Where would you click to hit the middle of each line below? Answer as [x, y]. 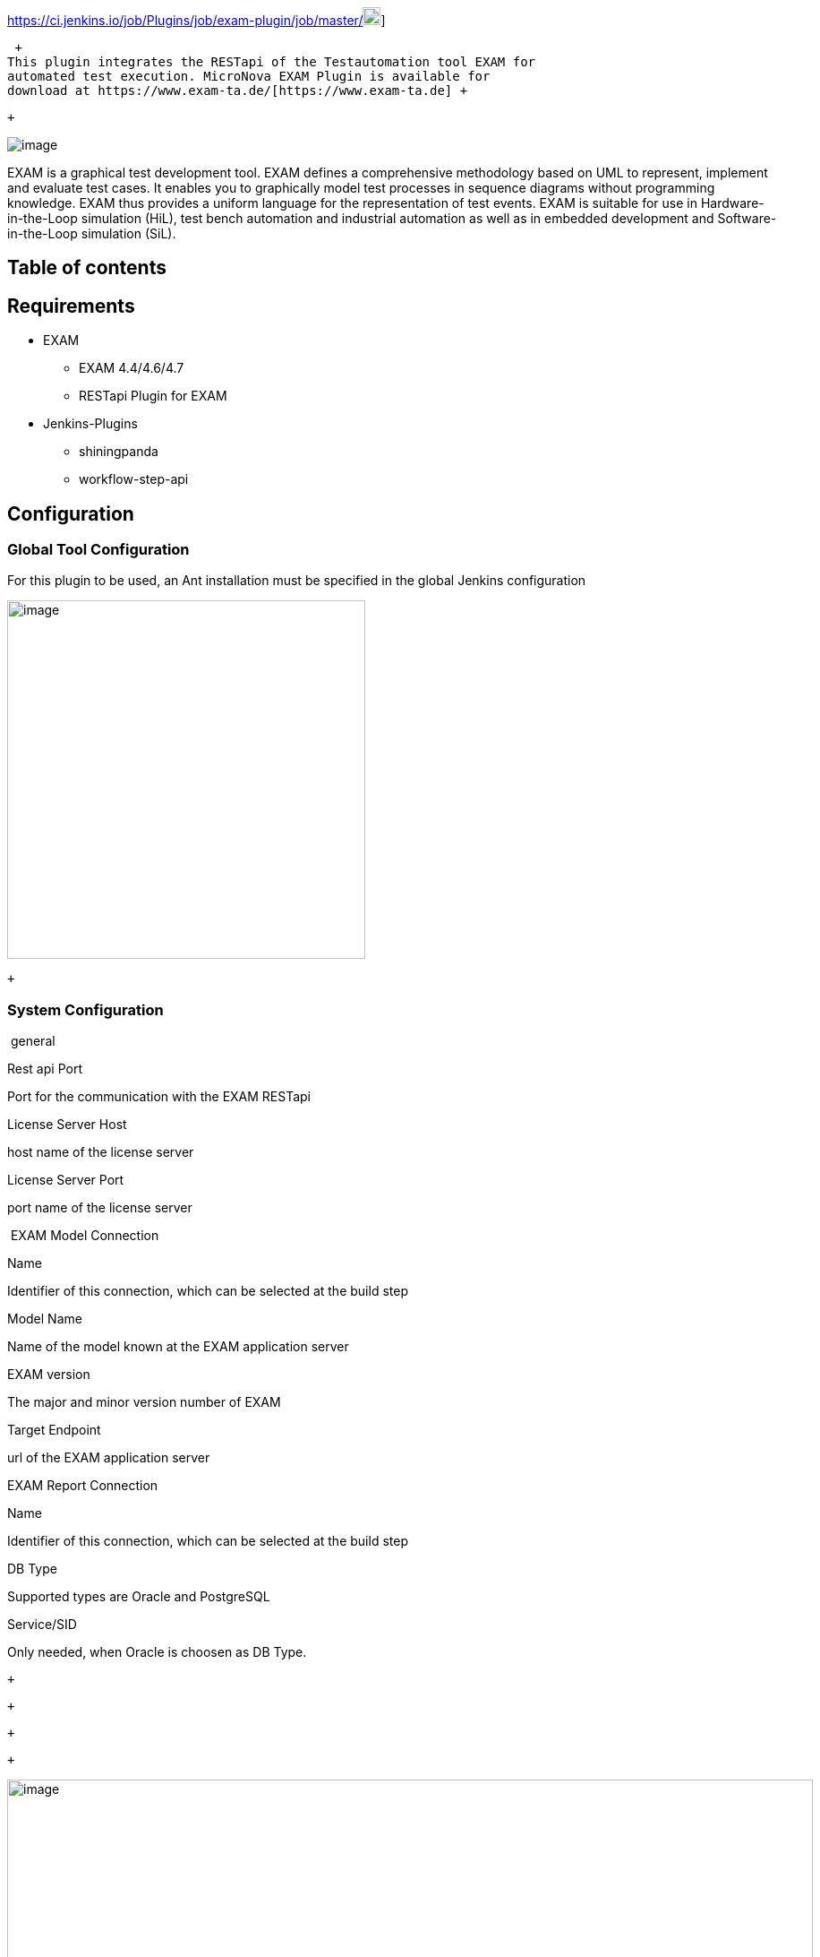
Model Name [45, 1319]
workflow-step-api [134, 479]
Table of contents [87, 268]
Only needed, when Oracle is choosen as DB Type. [157, 1652]
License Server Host [67, 1125]
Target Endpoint [54, 1430]
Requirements [71, 306]
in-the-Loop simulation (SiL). [92, 233]
